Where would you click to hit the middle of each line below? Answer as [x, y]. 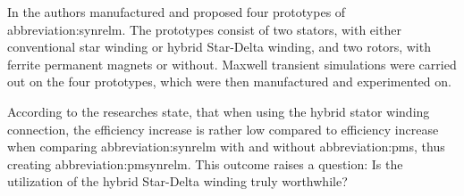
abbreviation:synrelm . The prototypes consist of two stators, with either [204, 29]
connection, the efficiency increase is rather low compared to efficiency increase [223, 129]
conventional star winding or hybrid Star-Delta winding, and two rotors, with [219, 47]
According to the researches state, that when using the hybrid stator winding [219, 111]
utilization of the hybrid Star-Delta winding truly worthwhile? [177, 181]
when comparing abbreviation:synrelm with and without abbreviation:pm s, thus [226, 147]
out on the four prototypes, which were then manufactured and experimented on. [229, 82]
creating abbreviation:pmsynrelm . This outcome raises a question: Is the [205, 163]
